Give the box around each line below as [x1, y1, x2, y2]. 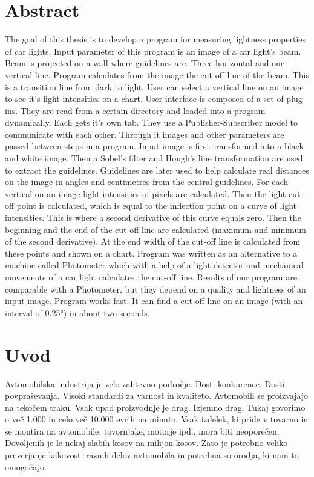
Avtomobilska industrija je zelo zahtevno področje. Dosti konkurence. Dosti [5, 377, 285, 390]
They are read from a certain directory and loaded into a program [20, 104, 266, 117]
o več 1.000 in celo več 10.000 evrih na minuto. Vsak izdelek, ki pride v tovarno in [5, 413, 309, 425]
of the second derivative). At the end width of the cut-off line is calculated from [5, 235, 301, 248]
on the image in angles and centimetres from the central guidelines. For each [5, 175, 288, 188]
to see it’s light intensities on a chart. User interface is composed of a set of [5, 92, 284, 105]
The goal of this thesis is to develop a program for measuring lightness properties [5, 33, 306, 46]
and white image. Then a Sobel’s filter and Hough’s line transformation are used [5, 152, 303, 164]
